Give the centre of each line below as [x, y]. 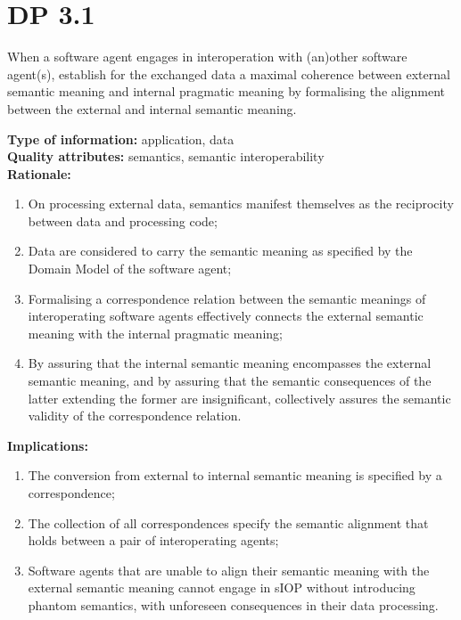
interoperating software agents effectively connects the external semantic [226, 316]
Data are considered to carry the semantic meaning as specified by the [220, 251]
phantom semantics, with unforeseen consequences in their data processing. [233, 604]
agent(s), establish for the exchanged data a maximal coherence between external [229, 73]
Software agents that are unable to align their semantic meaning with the [229, 570]
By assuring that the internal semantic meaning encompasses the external [230, 363]
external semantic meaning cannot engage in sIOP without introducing [222, 587]
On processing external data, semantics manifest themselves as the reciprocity [241, 204]
